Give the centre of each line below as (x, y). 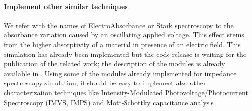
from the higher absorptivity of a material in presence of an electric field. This (122, 44)
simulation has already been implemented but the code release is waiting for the (125, 54)
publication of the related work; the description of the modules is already (115, 64)
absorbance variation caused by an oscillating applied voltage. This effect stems (124, 35)
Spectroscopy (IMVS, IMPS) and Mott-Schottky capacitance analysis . (111, 102)
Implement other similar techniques (66, 6)
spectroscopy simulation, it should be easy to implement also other (105, 83)
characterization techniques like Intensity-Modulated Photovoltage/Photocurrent (126, 92)
